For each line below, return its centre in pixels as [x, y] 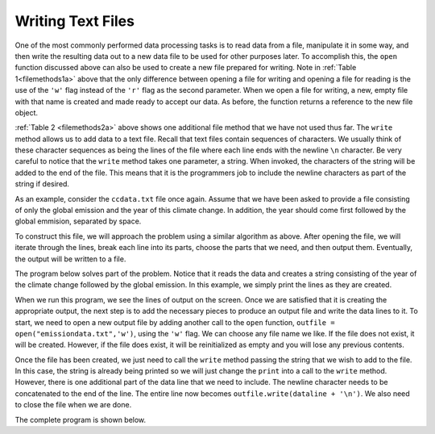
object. [27, 112]
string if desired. [42, 184]
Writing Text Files [75, 21]
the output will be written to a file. [70, 259]
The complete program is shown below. [81, 419]
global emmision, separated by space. [78, 221]
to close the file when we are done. [73, 405]
